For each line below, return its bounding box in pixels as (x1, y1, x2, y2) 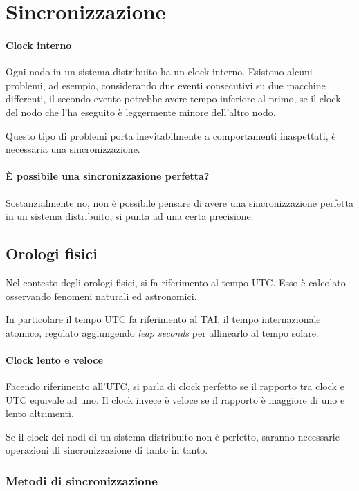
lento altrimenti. (6, 406, 74, 420)
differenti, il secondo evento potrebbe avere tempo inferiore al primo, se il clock (6, 91, 341, 106)
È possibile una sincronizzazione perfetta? (6, 169, 210, 183)
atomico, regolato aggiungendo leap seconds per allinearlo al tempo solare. (6, 325, 319, 340)
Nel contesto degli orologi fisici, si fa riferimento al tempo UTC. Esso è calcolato (6, 275, 346, 289)
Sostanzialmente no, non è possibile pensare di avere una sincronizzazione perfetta (6, 195, 353, 210)
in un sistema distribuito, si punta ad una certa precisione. (6, 209, 254, 223)
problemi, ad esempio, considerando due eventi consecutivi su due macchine (6, 77, 326, 92)
